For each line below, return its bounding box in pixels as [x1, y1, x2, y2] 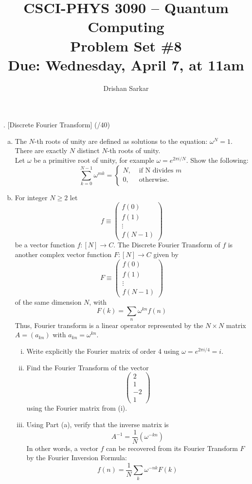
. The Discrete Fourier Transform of [113, 240, 220, 250]
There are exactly [15, 145, 68, 156]
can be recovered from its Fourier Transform [106, 443, 238, 453]
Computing [88, 17, 164, 36]
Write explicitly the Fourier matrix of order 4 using [26, 346, 180, 356]
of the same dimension [15, 296, 82, 307]
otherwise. [139, 176, 169, 184]
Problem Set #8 [70, 35, 182, 55]
